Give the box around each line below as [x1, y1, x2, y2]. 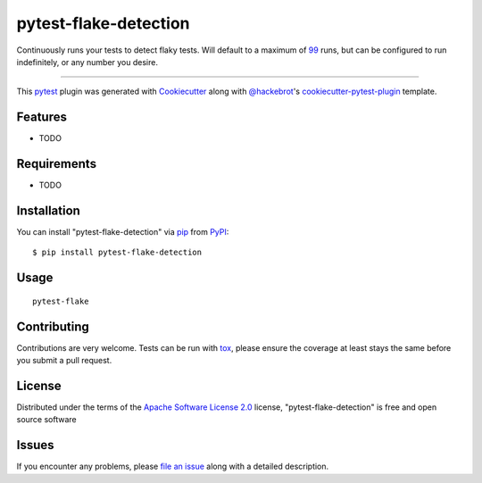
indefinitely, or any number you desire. [16, 56, 158, 67]
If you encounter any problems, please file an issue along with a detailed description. [16, 461, 329, 472]
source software [16, 414, 77, 425]
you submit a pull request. [16, 355, 112, 366]
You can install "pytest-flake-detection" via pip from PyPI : [16, 227, 229, 237]
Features [16, 110, 67, 125]
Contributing [16, 319, 89, 334]
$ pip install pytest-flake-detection [32, 247, 203, 258]
